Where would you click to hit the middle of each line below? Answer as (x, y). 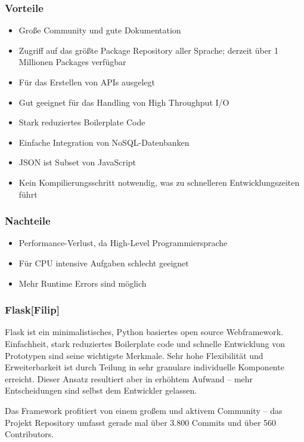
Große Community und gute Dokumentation (100, 30)
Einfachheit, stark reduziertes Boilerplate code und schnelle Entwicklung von (145, 343)
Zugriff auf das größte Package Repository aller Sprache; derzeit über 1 (148, 50)
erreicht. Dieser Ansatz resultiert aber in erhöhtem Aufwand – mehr (129, 378)
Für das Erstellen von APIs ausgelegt (87, 82)
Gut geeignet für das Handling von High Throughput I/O (124, 102)
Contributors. (30, 434)
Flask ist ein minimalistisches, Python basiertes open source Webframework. (144, 332)
